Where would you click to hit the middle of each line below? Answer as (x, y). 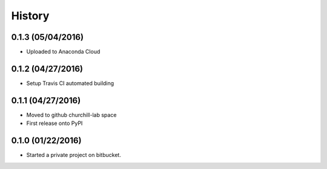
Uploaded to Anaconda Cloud (63, 52)
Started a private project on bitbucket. (74, 155)
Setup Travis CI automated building (70, 83)
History (30, 16)
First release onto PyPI (54, 123)
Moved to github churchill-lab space (71, 115)
